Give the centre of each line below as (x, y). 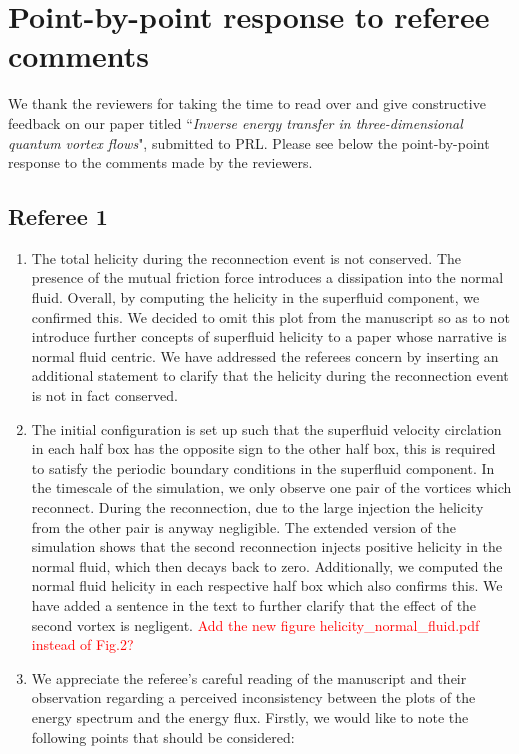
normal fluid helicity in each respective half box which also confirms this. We (267, 585)
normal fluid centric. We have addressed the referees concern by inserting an (265, 355)
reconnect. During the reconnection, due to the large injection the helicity (257, 507)
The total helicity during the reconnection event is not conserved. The (246, 257)
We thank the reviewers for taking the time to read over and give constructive (247, 103)
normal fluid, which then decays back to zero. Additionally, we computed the (267, 565)
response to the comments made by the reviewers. (160, 162)
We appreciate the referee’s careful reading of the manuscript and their (249, 677)
